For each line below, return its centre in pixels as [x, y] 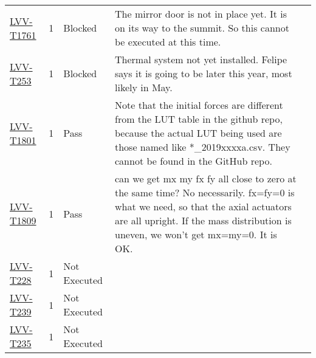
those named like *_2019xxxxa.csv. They [203, 147]
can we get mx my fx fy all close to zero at [206, 178]
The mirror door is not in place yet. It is [201, 14]
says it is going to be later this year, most [204, 73]
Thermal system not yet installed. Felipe [201, 59]
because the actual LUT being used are [198, 133]
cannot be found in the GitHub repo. [194, 161]
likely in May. [144, 87]
